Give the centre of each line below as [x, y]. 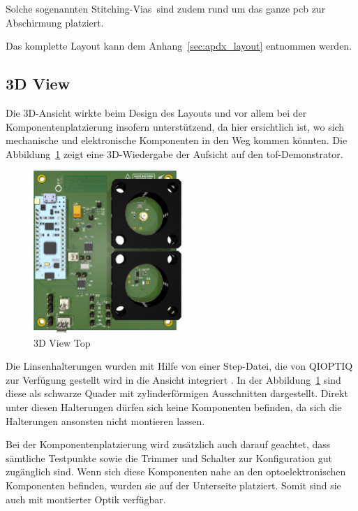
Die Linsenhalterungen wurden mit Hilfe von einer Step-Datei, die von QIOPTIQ [179, 366]
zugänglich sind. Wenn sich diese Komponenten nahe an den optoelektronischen [176, 472]
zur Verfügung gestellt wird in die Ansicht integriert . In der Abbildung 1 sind [173, 379]
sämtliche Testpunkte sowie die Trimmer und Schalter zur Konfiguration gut [169, 458]
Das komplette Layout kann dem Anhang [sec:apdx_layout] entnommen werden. [179, 46]
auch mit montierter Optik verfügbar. [86, 499]
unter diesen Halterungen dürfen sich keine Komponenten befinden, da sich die [174, 407]
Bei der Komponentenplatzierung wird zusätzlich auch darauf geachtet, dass [168, 444]
